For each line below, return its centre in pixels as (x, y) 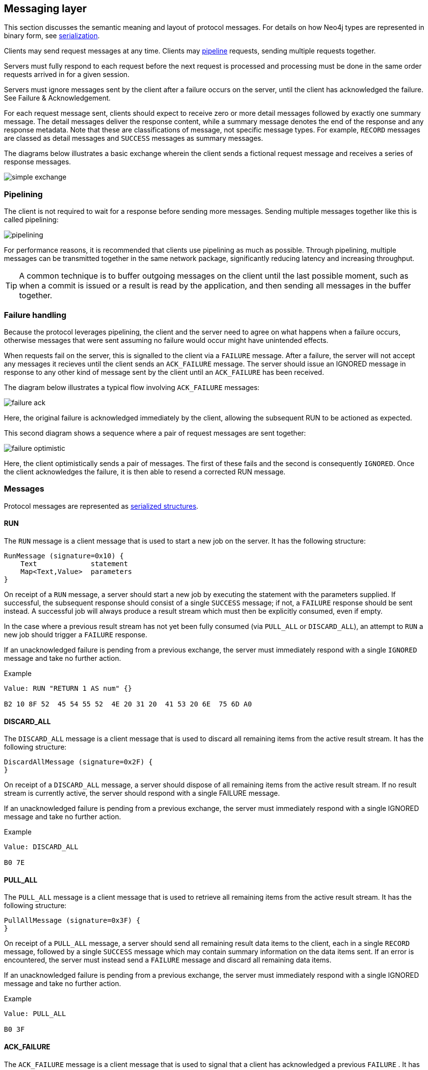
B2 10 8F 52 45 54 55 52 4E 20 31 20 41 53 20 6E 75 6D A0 (128, 704)
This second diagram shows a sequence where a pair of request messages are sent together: (155, 433)
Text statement (74, 563)
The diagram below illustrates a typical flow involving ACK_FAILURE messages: (132, 387)
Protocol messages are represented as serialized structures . (101, 506)
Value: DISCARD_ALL (41, 847)
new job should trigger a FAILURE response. (76, 634)
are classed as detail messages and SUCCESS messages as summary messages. (134, 138)
